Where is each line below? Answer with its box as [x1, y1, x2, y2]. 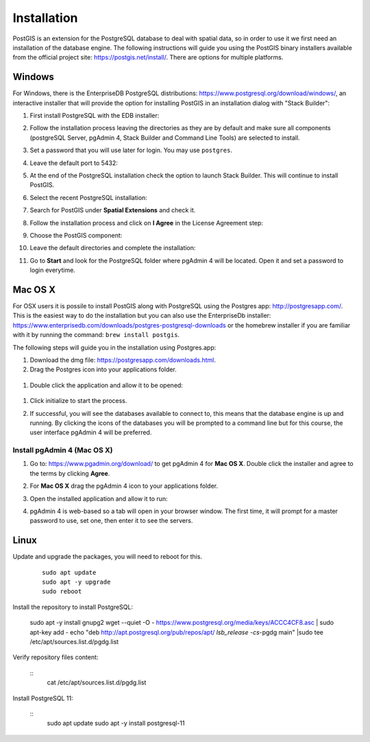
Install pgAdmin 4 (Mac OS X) [12, 445, 113, 455]
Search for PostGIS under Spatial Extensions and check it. [29, 206, 196, 214]
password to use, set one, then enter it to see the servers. [29, 517, 193, 525]
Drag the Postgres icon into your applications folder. [29, 365, 177, 373]
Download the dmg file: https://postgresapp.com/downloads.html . [29, 356, 216, 364]
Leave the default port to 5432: [29, 158, 118, 167]
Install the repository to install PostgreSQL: [12, 603, 134, 611]
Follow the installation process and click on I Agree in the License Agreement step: [29, 219, 264, 227]
